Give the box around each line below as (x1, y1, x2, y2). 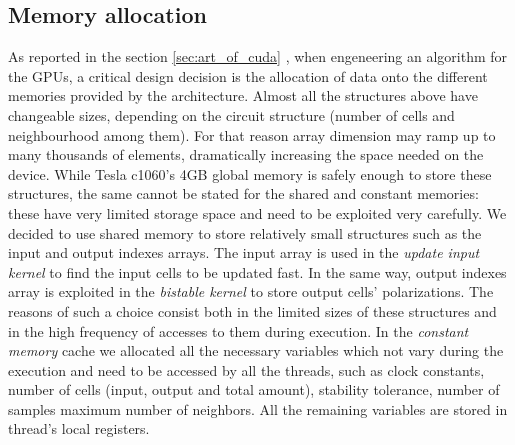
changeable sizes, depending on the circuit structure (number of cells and (8, 104, 455, 125)
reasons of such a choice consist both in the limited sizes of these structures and (8, 300, 497, 321)
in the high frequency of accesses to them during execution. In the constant (8, 320, 469, 341)
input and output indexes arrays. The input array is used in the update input (8, 242, 480, 263)
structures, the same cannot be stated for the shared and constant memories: (8, 183, 479, 204)
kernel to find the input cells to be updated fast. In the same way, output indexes (8, 261, 507, 282)
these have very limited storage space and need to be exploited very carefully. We (8, 202, 507, 223)
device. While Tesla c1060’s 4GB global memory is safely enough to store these (8, 163, 492, 184)
